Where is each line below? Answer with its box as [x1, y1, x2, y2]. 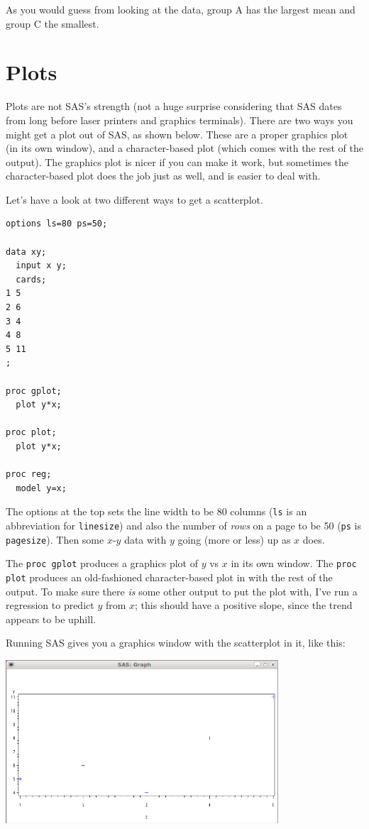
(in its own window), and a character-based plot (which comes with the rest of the [6, 141, 363, 155]
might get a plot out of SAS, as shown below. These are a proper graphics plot [6, 126, 348, 141]
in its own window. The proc [231, 556, 357, 571]
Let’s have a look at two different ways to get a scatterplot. [6, 192, 263, 207]
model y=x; [16, 483, 67, 493]
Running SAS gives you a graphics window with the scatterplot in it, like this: [6, 635, 346, 650]
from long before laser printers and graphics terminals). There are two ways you [6, 112, 353, 127]
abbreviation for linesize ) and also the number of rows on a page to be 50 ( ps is [6, 518, 361, 532]
